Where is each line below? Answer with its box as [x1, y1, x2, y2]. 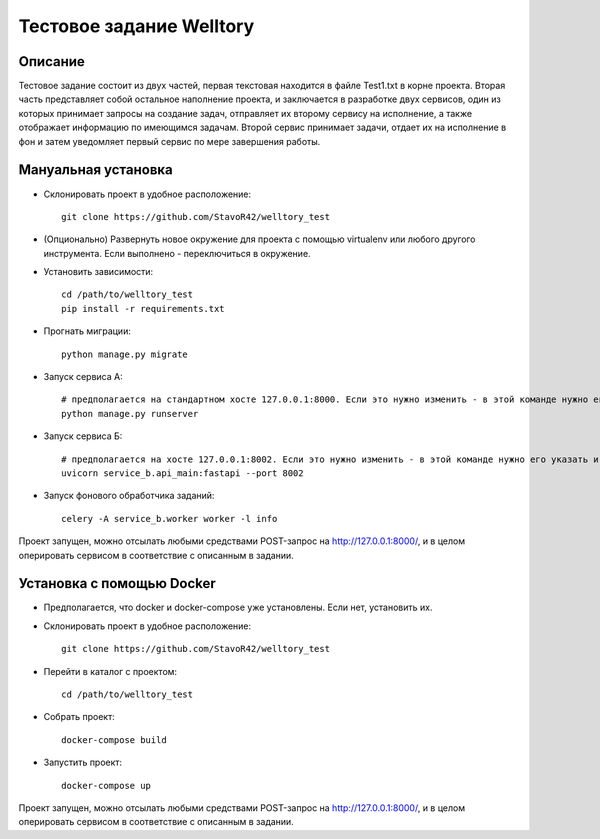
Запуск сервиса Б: [43, 430, 123, 442]
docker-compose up [61, 780, 152, 791]
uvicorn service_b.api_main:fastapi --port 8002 [61, 468, 304, 479]
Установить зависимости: [43, 266, 154, 278]
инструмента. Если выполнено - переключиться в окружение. [43, 247, 311, 259]
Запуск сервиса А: [43, 371, 124, 383]
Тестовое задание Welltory [18, 15, 255, 37]
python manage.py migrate [61, 348, 189, 360]
